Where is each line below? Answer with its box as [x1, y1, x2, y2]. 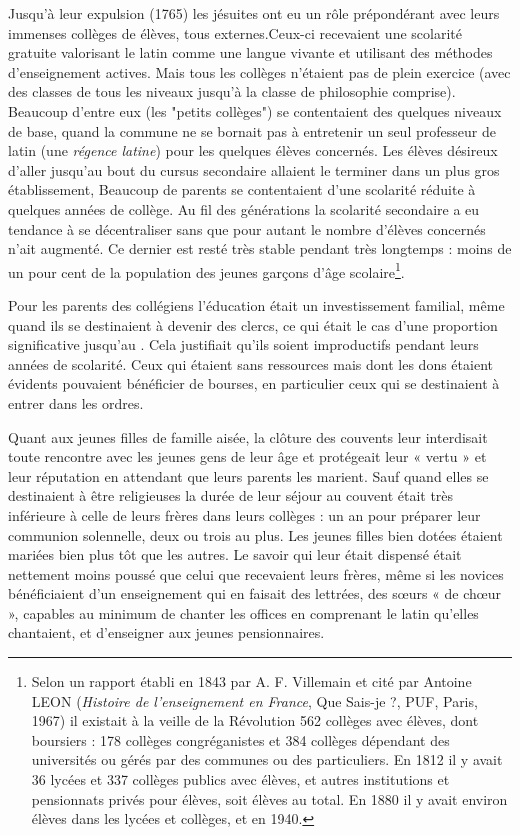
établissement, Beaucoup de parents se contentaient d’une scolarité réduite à [8, 179, 476, 200]
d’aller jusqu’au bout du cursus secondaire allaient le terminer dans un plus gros [8, 159, 500, 180]
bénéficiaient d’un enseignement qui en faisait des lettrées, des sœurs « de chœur [8, 583, 501, 604]
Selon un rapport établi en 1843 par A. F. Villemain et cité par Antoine [31, 671, 472, 692]
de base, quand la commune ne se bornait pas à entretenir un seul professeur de [8, 120, 496, 141]
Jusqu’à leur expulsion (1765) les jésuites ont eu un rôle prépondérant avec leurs [8, 3, 500, 23]
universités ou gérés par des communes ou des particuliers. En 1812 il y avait [31, 749, 503, 770]
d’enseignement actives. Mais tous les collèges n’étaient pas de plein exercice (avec [8, 61, 511, 82]
